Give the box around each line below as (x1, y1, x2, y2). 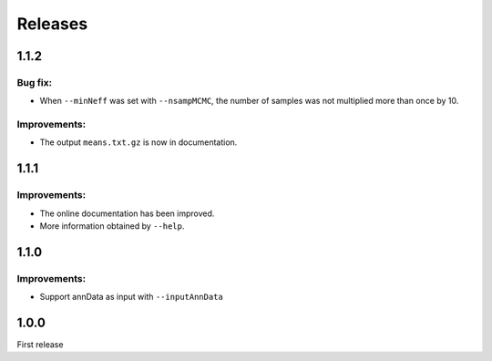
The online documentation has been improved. (39, 208, 215, 219)
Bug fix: (16, 76, 53, 88)
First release (16, 339, 64, 350)
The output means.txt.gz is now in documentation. (39, 137, 238, 148)
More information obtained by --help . (39, 221, 185, 232)
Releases (16, 14, 88, 34)
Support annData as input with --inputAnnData (39, 292, 223, 303)
